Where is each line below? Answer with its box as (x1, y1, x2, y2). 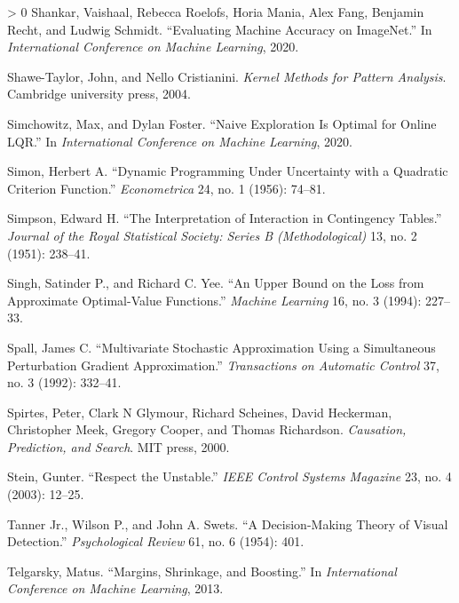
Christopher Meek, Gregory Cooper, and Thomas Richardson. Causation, (7, 420, 407, 439)
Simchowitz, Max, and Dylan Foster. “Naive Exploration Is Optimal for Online (7, 114, 437, 132)
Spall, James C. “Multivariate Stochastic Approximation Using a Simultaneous (7, 337, 436, 356)
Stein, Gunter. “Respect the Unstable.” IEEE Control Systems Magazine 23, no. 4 (7, 467, 452, 486)
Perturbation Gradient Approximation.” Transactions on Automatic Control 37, (7, 355, 439, 374)
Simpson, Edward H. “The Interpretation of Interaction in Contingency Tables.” (7, 209, 442, 227)
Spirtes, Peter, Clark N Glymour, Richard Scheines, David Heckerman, (7, 402, 392, 421)
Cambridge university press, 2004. (7, 84, 191, 103)
